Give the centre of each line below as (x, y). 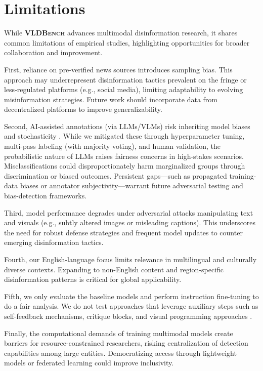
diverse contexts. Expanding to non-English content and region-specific (114, 269)
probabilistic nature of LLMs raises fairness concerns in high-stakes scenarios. (124, 156)
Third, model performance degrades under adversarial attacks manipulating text (129, 212)
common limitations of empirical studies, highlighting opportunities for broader (127, 42)
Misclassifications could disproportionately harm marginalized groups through (125, 166)
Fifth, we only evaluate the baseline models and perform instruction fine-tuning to (131, 296)
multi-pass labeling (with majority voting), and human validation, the (113, 146)
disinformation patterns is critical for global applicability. (93, 279)
